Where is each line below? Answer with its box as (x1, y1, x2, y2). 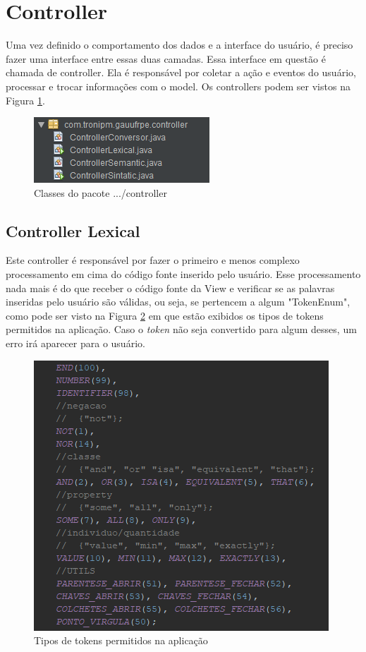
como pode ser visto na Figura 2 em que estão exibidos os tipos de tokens (6, 308, 324, 322)
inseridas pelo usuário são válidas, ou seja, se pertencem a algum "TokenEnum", (6, 294, 350, 309)
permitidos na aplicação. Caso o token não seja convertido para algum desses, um (6, 322, 357, 337)
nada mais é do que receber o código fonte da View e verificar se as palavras (6, 280, 335, 295)
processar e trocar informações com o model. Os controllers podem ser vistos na (6, 78, 350, 93)
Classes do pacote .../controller (34, 185, 167, 200)
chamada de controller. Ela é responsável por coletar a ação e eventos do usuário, (6, 65, 356, 80)
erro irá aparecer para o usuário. (6, 336, 145, 351)
